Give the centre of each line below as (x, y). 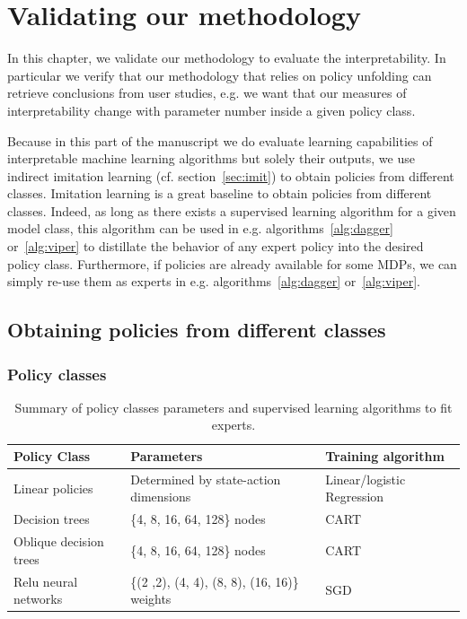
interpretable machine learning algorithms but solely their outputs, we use (211, 158)
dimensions (161, 497)
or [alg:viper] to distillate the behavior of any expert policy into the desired (216, 246)
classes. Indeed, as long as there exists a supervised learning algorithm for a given (232, 210)
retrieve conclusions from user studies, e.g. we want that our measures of (207, 93)
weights (151, 599)
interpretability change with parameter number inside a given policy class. (211, 110)
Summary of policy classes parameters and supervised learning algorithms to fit (233, 407)
